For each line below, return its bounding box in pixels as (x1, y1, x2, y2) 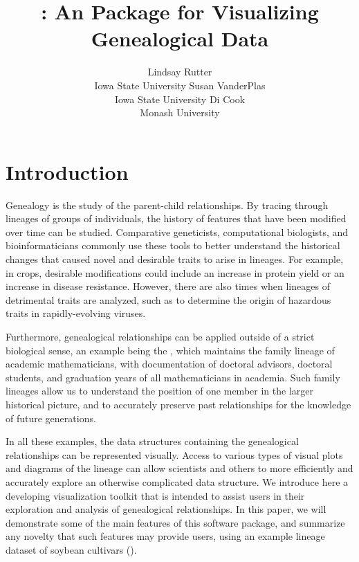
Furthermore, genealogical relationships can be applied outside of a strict (6, 329, 315, 343)
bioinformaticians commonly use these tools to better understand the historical (6, 238, 340, 253)
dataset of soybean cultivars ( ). (6, 542, 137, 556)
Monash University (140, 105, 220, 120)
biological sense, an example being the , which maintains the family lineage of (6, 343, 335, 357)
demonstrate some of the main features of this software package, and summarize (6, 515, 345, 529)
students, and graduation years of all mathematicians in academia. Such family (6, 370, 340, 384)
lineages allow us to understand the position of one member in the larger (6, 383, 313, 398)
